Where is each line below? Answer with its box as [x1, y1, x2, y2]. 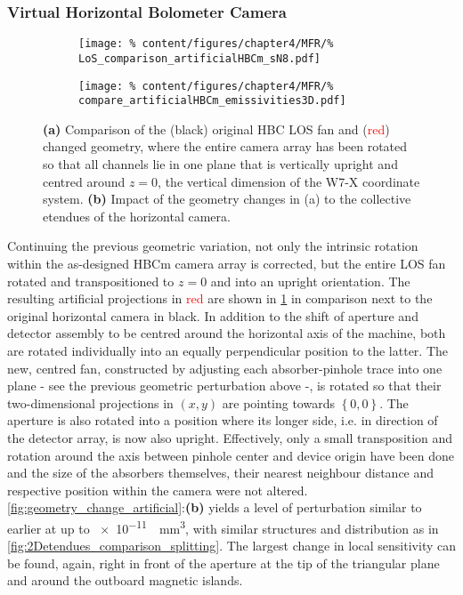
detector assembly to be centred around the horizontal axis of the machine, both [7, 324, 446, 342]
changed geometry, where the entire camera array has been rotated [43, 137, 408, 156]
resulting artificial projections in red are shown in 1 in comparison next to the [7, 289, 433, 308]
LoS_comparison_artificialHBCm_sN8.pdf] [78, 52, 321, 65]
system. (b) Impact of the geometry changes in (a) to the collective [43, 189, 411, 208]
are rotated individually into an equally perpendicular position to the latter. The [7, 341, 449, 359]
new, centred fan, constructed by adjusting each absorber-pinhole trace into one [7, 358, 443, 377]
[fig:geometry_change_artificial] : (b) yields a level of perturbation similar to [7, 498, 422, 517]
